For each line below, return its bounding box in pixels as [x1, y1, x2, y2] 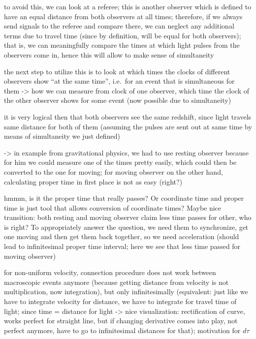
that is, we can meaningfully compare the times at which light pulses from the [4, 40, 240, 50]
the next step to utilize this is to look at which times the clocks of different [4, 66, 230, 76]
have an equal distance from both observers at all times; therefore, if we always [4, 11, 243, 21]
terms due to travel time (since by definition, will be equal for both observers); [4, 30, 241, 40]
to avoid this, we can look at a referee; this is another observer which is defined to [4, 1, 252, 11]
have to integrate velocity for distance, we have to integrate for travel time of [4, 296, 237, 307]
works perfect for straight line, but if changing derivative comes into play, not [4, 315, 238, 326]
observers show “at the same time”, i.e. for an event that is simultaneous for [4, 76, 235, 86]
